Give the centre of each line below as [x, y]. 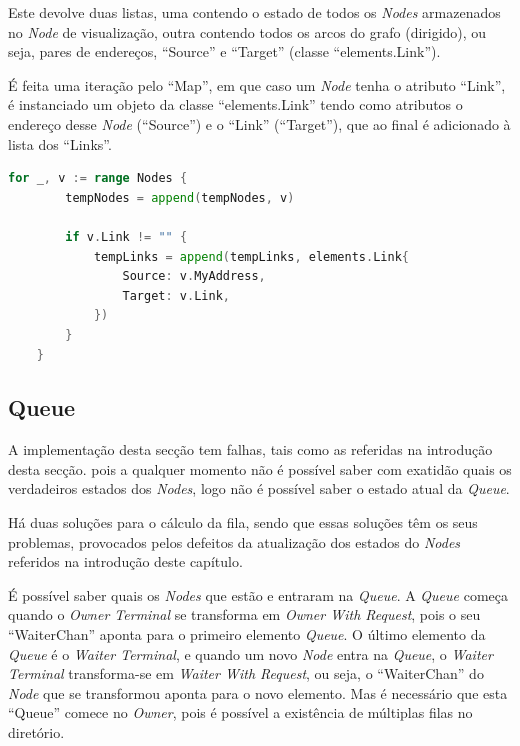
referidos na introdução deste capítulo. [125, 561]
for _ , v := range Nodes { [98, 178]
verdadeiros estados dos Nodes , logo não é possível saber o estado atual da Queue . [259, 488]
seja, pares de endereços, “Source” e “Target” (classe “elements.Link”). [224, 51]
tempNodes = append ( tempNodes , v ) [180, 197]
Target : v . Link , [176, 295]
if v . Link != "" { [126, 236]
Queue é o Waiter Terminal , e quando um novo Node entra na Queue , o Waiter [250, 653]
